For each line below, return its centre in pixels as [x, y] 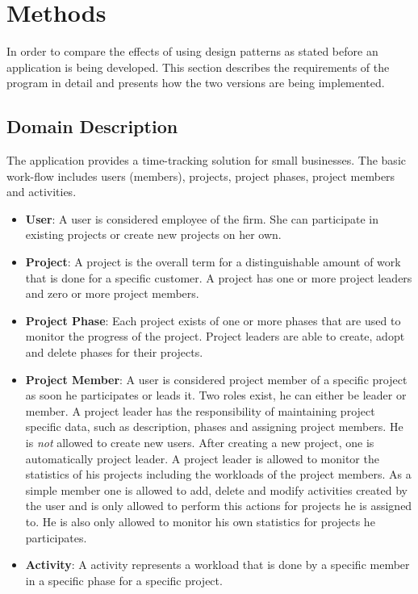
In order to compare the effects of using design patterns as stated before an [192, 51]
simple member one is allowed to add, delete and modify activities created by [216, 489]
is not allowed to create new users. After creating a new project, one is [200, 443]
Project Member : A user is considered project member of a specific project [216, 379]
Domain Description [92, 126]
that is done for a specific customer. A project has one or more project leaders [219, 277]
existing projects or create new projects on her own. [153, 234]
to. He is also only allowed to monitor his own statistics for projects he [200, 521]
